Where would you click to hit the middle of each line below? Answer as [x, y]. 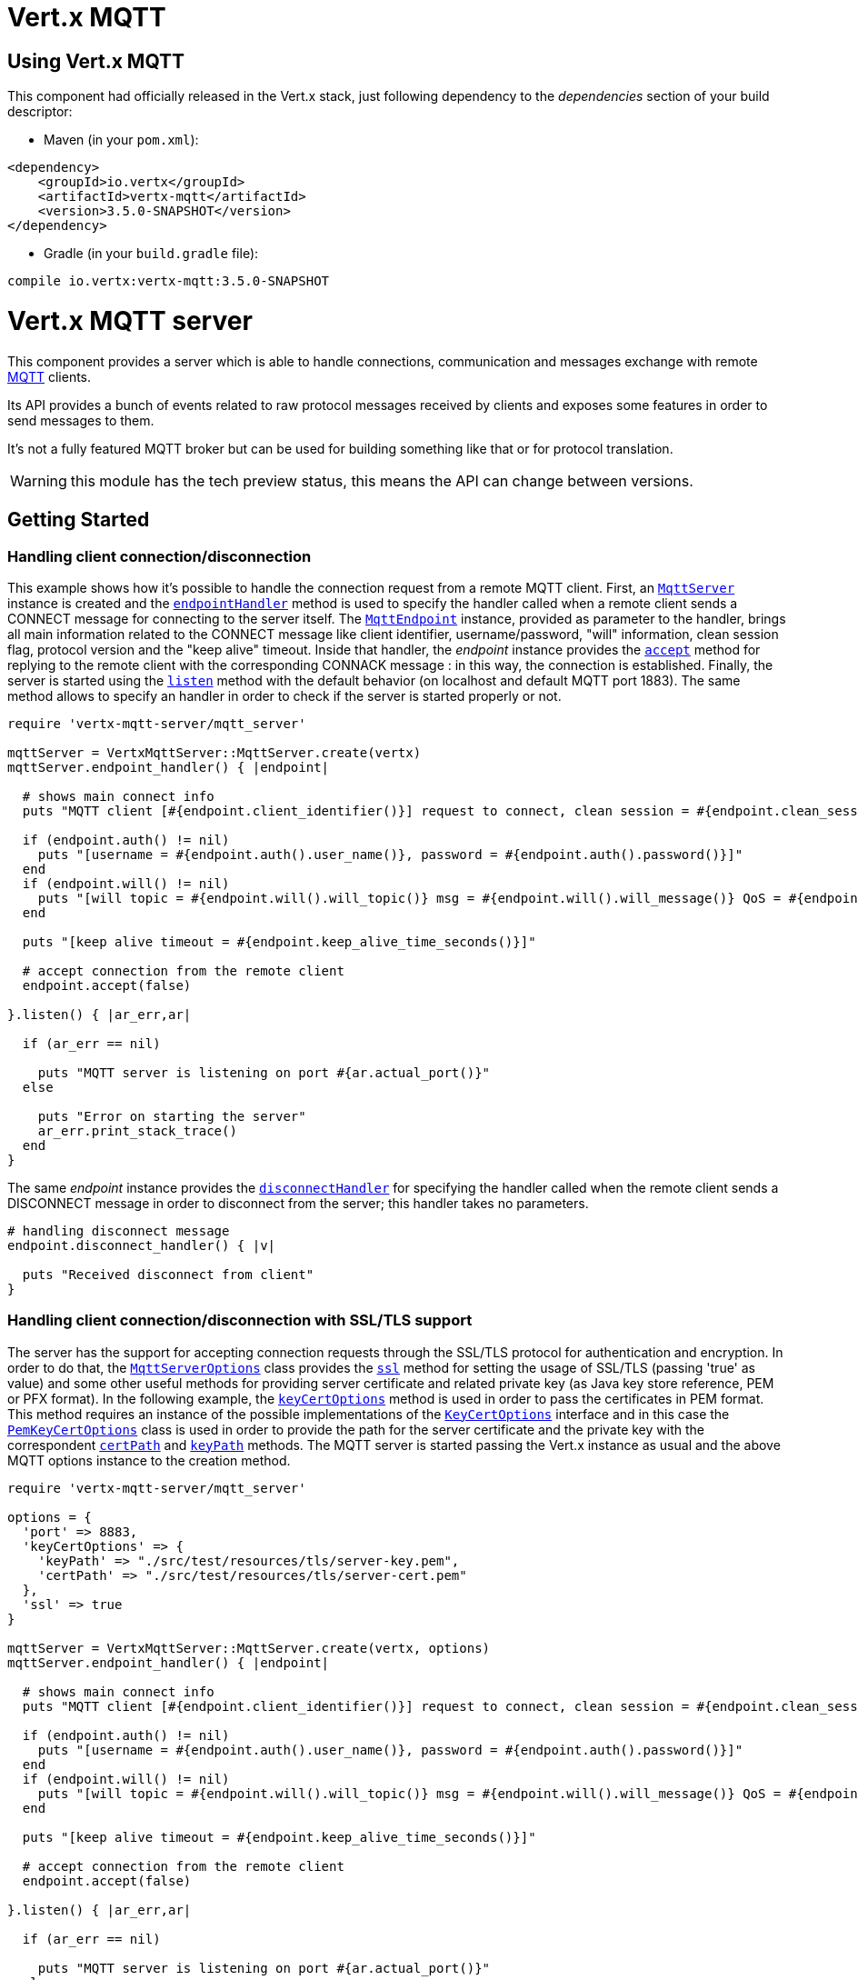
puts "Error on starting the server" [172, 1116]
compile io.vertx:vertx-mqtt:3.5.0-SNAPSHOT [169, 281]
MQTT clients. [50, 376]
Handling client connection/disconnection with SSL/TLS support [240, 1320]
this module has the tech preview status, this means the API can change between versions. [382, 480]
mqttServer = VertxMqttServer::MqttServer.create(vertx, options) [249, 1648]
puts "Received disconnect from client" [168, 1274]
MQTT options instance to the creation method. [149, 1460]
